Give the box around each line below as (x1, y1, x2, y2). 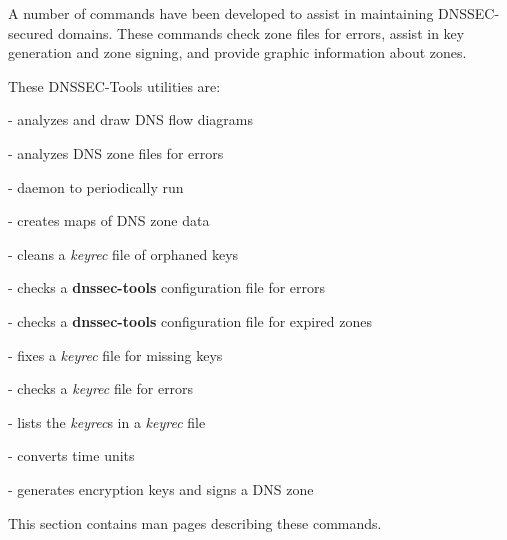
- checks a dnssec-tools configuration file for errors (8, 277, 326, 298)
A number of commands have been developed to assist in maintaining (8, 3, 434, 23)
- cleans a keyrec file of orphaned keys (8, 243, 239, 264)
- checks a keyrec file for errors (8, 378, 194, 399)
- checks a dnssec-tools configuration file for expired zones (8, 310, 373, 331)
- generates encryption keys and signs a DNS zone (8, 478, 314, 499)
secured (8, 22, 54, 43)
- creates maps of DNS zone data (8, 210, 210, 231)
